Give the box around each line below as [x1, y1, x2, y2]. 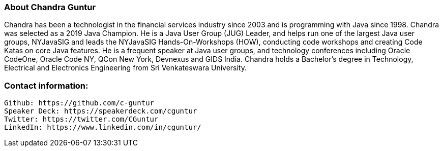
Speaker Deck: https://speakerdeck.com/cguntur [4, 107, 197, 116]
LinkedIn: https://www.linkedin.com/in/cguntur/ [4, 123, 201, 132]
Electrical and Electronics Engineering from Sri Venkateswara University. [4, 63, 247, 72]
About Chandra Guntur [4, 2, 96, 12]
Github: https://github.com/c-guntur [4, 99, 155, 107]
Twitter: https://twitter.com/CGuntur [4, 115, 159, 124]
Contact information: [4, 80, 88, 91]
